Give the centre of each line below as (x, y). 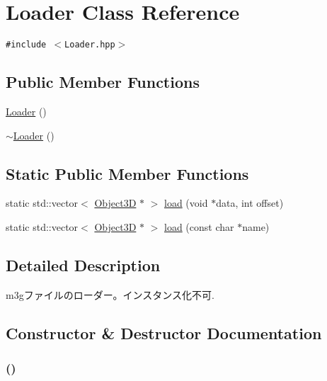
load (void (186, 203)
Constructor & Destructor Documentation (164, 332)
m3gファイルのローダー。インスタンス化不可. (110, 294)
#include (26, 45)
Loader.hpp (90, 45)
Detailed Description (83, 265)
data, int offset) (250, 203)
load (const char (199, 226)
